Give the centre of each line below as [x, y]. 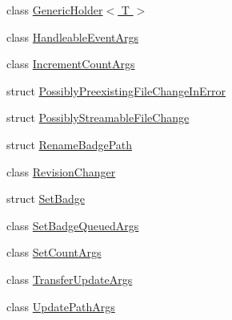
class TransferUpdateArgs [70, 279]
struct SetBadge [46, 198]
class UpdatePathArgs [61, 306]
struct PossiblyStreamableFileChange [98, 117]
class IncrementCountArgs [71, 64]
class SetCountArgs [54, 252]
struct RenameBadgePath [70, 144]
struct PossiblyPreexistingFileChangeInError [116, 90]
